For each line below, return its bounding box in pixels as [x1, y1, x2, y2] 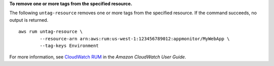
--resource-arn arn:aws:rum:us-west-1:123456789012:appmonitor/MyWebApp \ [40, 36, 230, 41]
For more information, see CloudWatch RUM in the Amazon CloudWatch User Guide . [9, 54, 186, 60]
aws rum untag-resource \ [18, 29, 83, 35]
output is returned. [9, 17, 48, 23]
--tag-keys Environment [40, 43, 99, 48]
